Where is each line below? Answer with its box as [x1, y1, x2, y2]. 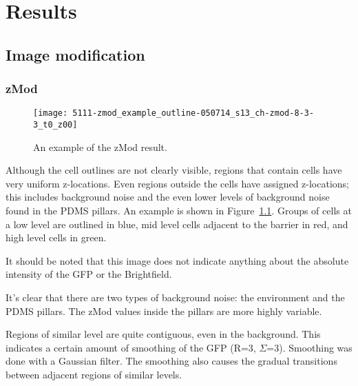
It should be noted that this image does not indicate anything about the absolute [6, 253, 349, 267]
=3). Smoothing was [266, 340, 352, 354]
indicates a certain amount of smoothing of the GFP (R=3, [6, 340, 256, 354]
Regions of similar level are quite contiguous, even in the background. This [6, 327, 321, 341]
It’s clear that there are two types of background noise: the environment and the [6, 290, 345, 305]
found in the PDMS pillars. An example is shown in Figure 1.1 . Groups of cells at [6, 203, 352, 218]
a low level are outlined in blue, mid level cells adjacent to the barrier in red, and [6, 216, 348, 231]
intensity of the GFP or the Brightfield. [6, 267, 172, 281]
